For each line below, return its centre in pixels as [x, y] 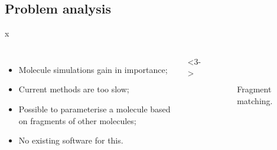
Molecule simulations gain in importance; [93, 69]
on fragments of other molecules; [77, 120]
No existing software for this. [71, 140]
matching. [255, 100]
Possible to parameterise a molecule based [94, 109]
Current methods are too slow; [74, 89]
